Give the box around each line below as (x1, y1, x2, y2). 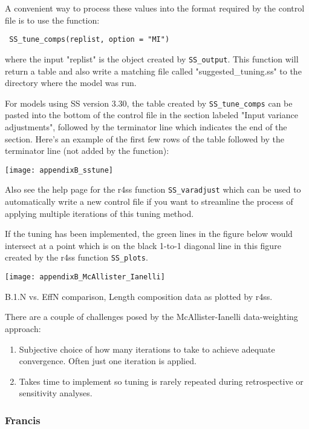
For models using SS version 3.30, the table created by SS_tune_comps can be (5, 96, 293, 109)
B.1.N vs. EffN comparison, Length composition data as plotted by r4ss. (5, 290, 273, 302)
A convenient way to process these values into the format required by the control (5, 2, 305, 14)
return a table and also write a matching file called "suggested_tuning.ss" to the (5, 64, 302, 77)
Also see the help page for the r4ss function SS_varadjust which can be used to (5, 183, 301, 196)
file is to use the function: (5, 13, 100, 26)
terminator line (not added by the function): (5, 144, 169, 157)
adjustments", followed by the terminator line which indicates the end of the (5, 120, 287, 133)
